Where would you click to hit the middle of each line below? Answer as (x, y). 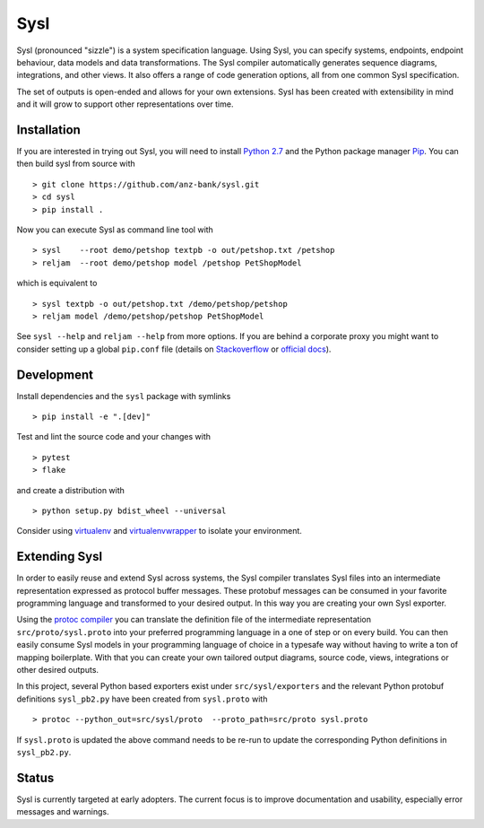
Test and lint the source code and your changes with (113, 437)
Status (35, 777)
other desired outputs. (57, 669)
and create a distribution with (71, 490)
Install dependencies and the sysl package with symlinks (124, 396)
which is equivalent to (57, 283)
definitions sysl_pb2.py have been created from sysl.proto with (142, 699)
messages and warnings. (63, 812)
